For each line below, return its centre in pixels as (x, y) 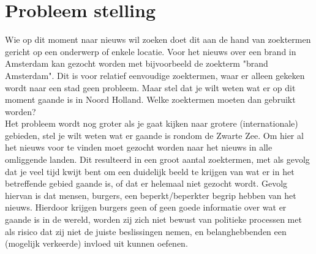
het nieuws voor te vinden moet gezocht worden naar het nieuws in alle (139, 147)
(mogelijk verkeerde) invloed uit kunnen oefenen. (96, 243)
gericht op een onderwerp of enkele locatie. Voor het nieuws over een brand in (151, 51)
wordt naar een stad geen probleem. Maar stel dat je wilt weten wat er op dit (150, 87)
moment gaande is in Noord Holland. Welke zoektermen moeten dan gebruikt (150, 99)
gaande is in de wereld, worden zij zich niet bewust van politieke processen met (153, 219)
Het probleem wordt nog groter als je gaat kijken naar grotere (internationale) (152, 123)
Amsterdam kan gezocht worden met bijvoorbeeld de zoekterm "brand (137, 63)
